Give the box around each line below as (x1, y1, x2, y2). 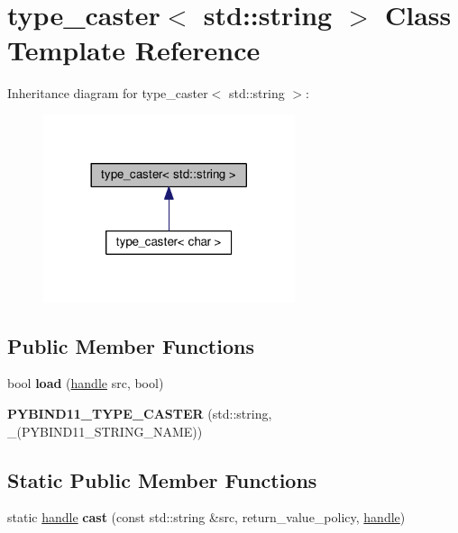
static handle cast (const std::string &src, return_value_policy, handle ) (7, 508, 406, 527)
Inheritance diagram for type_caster (7, 84, 208, 103)
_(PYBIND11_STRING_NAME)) (7, 421, 203, 440)
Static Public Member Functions (7, 465, 317, 493)
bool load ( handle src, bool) (7, 374, 164, 393)
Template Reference (7, 32, 261, 68)
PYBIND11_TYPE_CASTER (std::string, (7, 404, 272, 422)
